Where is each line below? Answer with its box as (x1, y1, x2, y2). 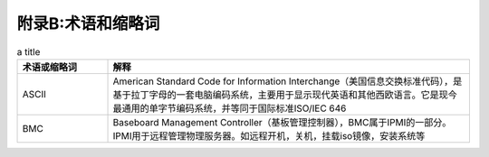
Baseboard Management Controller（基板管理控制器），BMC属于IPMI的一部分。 (112, 115, 452, 128)
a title (16, 45, 41, 58)
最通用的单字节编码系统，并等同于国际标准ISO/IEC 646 (112, 102, 347, 115)
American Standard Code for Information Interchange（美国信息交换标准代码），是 (112, 75, 463, 88)
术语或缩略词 (22, 60, 77, 73)
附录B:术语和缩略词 (16, 14, 160, 33)
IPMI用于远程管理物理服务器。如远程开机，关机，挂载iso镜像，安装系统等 (112, 129, 426, 142)
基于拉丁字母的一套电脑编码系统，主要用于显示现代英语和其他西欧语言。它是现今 (112, 88, 457, 101)
